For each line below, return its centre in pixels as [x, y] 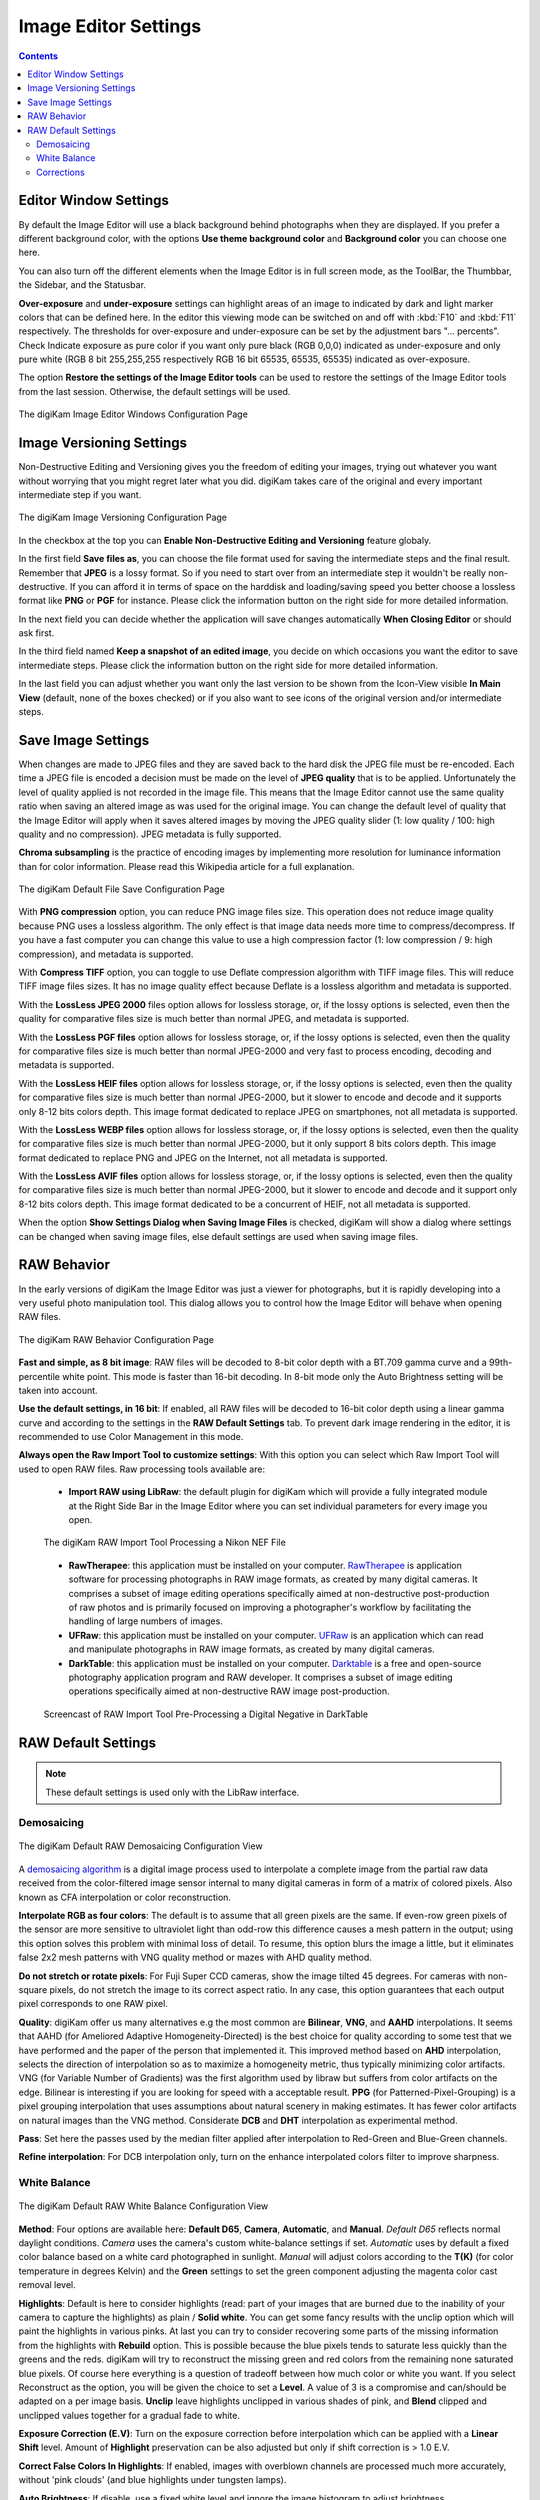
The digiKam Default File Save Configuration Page [121, 889]
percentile [39, 1376]
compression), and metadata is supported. [106, 954]
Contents [38, 56]
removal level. [47, 2285]
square [33, 1989]
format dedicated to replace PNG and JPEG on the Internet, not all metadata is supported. [203, 1157]
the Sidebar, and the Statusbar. [82, 285]
